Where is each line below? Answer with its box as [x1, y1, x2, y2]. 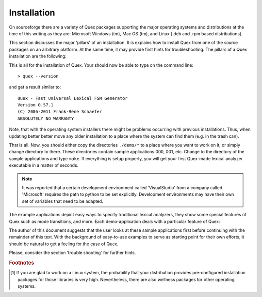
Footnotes [9, 259, 34, 266]
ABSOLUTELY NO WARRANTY [17, 116, 74, 121]
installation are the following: [9, 53, 66, 59]
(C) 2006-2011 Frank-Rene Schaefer [17, 109, 102, 115]
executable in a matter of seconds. [9, 163, 79, 168]
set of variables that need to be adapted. [22, 198, 104, 204]
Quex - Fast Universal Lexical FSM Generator [17, 95, 128, 101]
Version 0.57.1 [17, 102, 54, 108]
